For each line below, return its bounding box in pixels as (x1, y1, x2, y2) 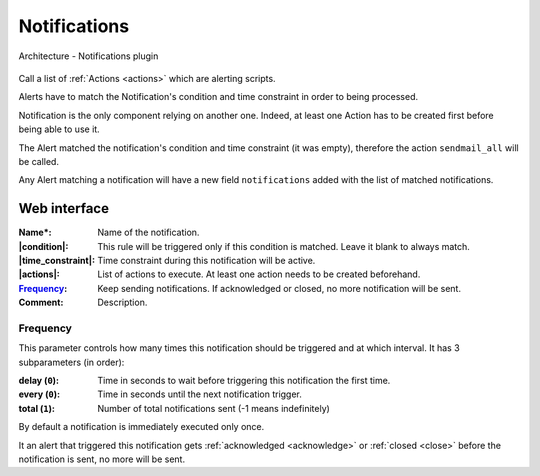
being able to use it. (18, 123, 100, 135)
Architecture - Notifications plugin (18, 50, 159, 62)
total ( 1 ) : (18, 402, 55, 414)
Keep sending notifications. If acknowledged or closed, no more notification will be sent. (97, 282, 462, 294)
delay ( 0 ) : (18, 375, 60, 387)
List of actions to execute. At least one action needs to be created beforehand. (97, 268, 421, 280)
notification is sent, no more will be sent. (18, 453, 185, 465)
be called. (18, 155, 60, 167)
